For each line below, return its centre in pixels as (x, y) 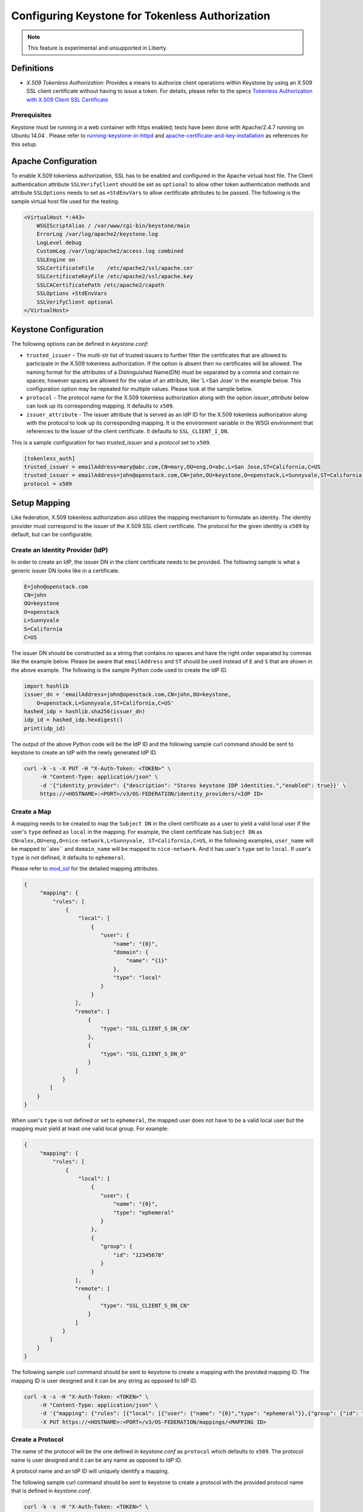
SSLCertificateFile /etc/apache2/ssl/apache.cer (115, 268)
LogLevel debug (59, 243)
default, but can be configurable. (52, 535)
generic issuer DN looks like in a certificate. (65, 570)
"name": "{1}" (147, 961)
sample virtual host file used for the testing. (65, 201)
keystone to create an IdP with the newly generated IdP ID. (84, 752)
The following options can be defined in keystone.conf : (80, 344)
